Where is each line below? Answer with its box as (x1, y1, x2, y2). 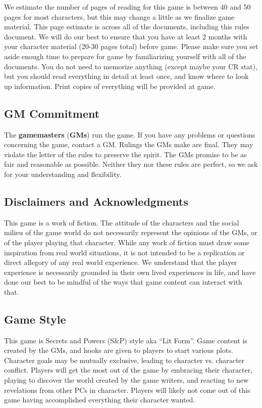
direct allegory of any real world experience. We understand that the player (4, 257, 237, 267)
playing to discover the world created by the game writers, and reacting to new (4, 375, 249, 385)
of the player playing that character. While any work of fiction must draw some (4, 237, 250, 247)
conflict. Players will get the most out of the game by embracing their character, (4, 365, 253, 375)
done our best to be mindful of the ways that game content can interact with (4, 277, 242, 287)
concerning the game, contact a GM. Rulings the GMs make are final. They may (4, 139, 253, 150)
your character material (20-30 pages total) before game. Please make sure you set (4, 41, 258, 52)
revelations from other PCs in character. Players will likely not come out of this (4, 384, 250, 395)
